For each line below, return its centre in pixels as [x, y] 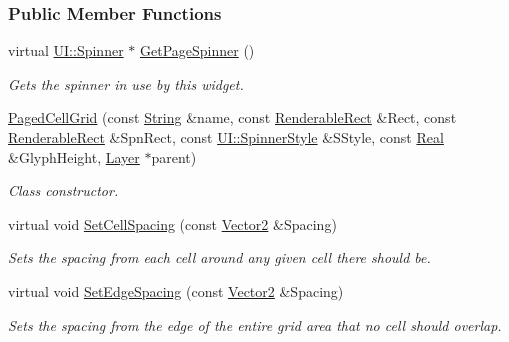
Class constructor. [63, 190]
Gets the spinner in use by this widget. [126, 83]
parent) [174, 156]
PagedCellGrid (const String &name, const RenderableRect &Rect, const [232, 117]
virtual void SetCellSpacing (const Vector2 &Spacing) [172, 223]
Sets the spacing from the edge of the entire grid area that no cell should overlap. [255, 324]
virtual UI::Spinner [66, 50]
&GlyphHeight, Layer [74, 156]
